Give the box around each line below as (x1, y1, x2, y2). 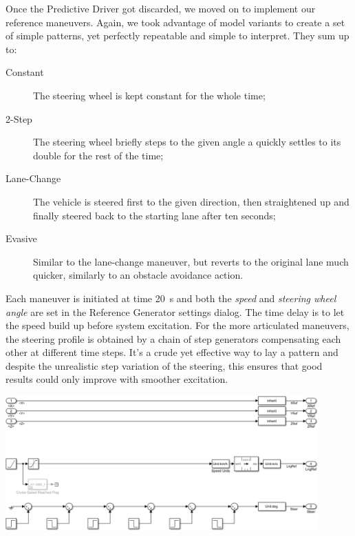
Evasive (6, 231, 37, 246)
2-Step (6, 111, 32, 126)
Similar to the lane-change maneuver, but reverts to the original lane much (33, 254, 349, 268)
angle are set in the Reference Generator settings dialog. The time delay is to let (6, 304, 345, 319)
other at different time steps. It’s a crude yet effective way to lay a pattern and (6, 345, 338, 359)
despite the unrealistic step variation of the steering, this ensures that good (6, 358, 323, 373)
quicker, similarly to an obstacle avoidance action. (33, 268, 244, 282)
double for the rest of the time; (33, 148, 164, 162)
